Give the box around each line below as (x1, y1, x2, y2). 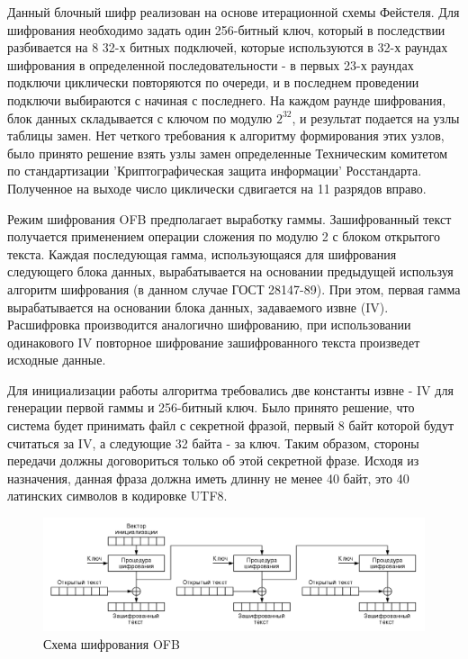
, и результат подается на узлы (292, 108, 460, 127)
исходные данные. (7, 350, 106, 369)
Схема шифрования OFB (43, 634, 180, 653)
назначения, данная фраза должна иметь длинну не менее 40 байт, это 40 (7, 468, 409, 487)
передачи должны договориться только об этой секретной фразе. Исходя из (7, 451, 419, 470)
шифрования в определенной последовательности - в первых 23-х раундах (7, 55, 414, 74)
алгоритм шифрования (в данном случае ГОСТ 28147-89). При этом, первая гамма (7, 279, 461, 298)
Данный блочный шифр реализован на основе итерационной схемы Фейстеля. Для (7, 3, 460, 21)
